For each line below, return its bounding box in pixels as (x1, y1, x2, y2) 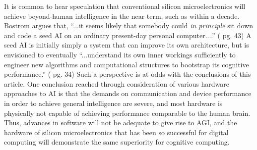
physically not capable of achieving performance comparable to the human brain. (4, 107, 251, 118)
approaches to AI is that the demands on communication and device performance (4, 88, 252, 99)
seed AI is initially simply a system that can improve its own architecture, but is (4, 40, 249, 50)
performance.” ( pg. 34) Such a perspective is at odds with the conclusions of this (4, 69, 251, 79)
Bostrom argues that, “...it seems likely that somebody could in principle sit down (4, 20, 253, 31)
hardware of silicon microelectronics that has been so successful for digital (4, 127, 229, 137)
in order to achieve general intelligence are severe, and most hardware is (4, 98, 223, 108)
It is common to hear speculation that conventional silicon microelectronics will (4, 1, 246, 11)
